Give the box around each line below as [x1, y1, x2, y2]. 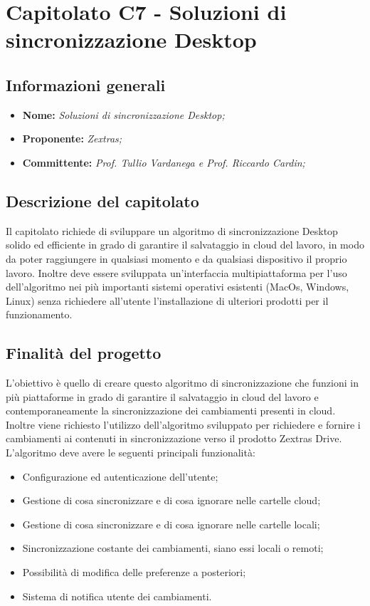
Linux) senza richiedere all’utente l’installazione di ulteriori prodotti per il [6, 293, 329, 308]
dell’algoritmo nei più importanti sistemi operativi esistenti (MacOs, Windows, [6, 279, 349, 294]
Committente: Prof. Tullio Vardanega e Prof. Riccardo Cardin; [22, 155, 305, 169]
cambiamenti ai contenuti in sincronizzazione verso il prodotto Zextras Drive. [6, 431, 342, 446]
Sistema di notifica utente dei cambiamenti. [22, 588, 212, 603]
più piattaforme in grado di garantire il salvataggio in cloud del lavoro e [6, 389, 319, 404]
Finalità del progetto [6, 342, 162, 364]
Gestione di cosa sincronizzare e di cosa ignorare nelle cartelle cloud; [22, 493, 321, 508]
